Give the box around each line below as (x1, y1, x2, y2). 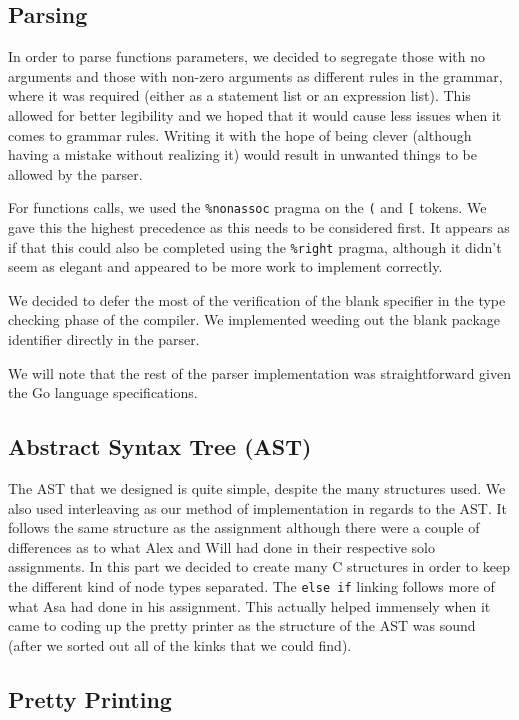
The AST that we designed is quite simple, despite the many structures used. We (8, 478, 506, 499)
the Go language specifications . (8, 382, 198, 403)
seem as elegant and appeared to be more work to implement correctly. (8, 256, 443, 277)
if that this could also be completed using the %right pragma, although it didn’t (8, 236, 502, 257)
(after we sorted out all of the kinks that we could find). (8, 634, 352, 655)
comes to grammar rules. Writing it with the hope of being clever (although (8, 124, 472, 145)
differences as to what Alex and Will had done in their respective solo (8, 536, 436, 557)
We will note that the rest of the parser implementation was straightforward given (8, 362, 511, 383)
